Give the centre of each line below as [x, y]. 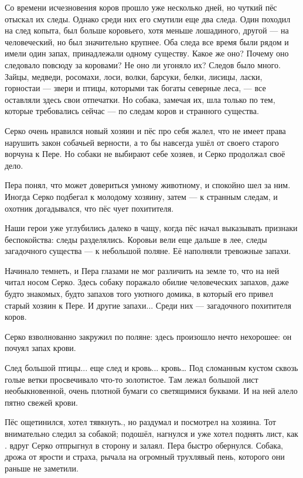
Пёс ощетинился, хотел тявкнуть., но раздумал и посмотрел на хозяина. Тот [140, 422]
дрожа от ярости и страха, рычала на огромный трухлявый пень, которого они [145, 457]
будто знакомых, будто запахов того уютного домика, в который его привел [139, 294]
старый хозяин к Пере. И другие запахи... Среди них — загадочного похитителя [148, 305]
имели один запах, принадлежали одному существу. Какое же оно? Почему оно [147, 53]
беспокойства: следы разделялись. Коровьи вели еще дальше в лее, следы [136, 239]
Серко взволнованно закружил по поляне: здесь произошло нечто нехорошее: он [148, 336]
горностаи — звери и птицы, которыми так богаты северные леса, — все [135, 88]
